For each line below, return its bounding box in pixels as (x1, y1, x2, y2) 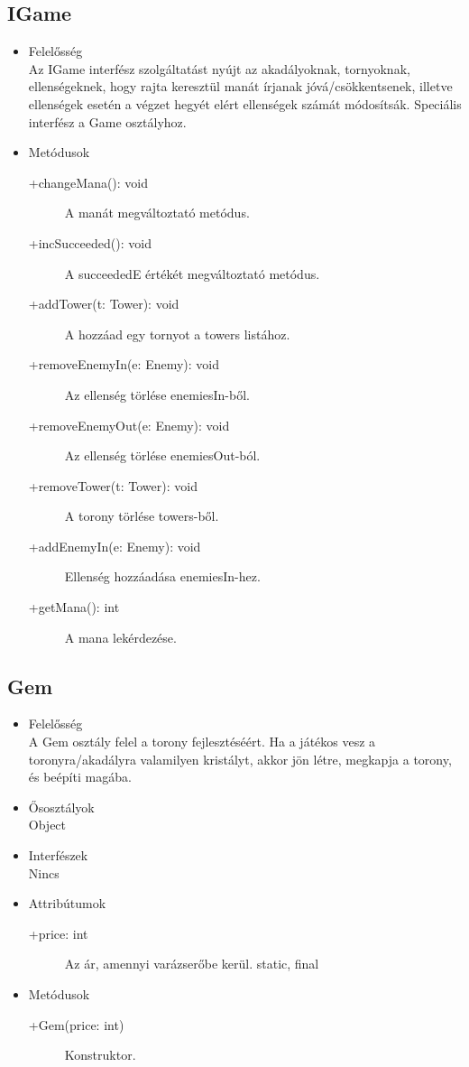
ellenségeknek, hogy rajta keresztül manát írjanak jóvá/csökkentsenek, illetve (28, 77, 453, 96)
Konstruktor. (64, 1045, 136, 1064)
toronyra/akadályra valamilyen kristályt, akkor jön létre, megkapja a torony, (28, 749, 452, 768)
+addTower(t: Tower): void (28, 294, 179, 313)
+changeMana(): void (28, 172, 149, 191)
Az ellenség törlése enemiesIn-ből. (64, 385, 250, 404)
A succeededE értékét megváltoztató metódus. (64, 264, 320, 283)
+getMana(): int (28, 598, 120, 617)
